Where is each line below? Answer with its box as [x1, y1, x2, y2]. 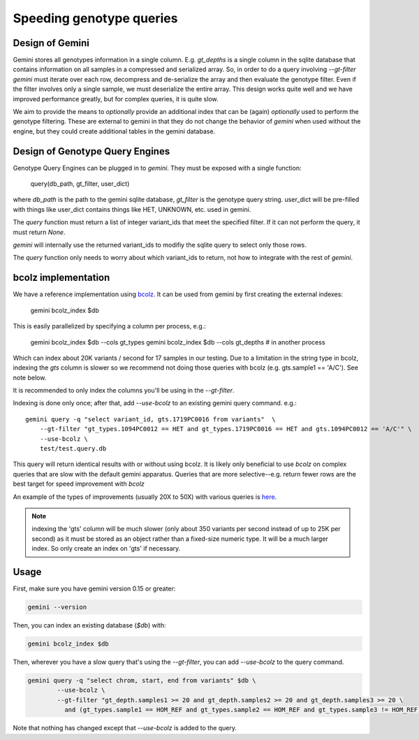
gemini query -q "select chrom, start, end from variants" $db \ [27, 676, 256, 684]
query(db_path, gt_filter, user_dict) [30, 180, 130, 188]
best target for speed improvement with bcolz [13, 479, 145, 488]
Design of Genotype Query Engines [13, 145, 170, 157]
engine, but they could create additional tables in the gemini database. [13, 126, 216, 136]
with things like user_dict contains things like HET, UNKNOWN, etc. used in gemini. [13, 205, 251, 213]
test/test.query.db [39, 444, 107, 453]
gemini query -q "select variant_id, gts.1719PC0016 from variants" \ [25, 415, 276, 423]
